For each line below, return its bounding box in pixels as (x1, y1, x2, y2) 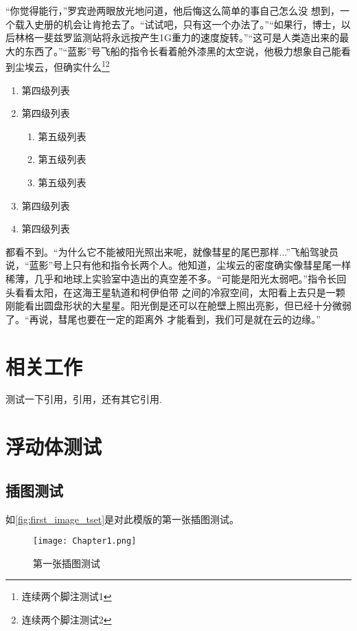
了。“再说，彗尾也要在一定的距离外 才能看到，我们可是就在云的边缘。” (5, 311, 321, 326)
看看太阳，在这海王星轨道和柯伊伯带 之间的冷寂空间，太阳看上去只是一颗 (14, 285, 345, 299)
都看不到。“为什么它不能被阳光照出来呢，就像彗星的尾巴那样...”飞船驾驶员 (5, 244, 338, 258)
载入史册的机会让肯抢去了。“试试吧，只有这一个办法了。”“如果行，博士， (14, 16, 341, 31)
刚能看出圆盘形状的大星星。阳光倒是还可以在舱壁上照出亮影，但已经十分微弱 (5, 298, 352, 313)
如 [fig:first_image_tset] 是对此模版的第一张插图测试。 (5, 511, 240, 526)
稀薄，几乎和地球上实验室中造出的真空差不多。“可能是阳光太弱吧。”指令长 (5, 271, 337, 285)
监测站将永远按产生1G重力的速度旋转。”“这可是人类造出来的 (72, 30, 340, 45)
